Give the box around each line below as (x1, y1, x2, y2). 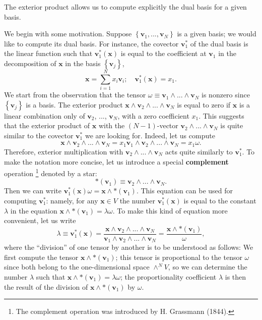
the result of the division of (4, 281, 88, 292)
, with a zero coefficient (117, 110, 189, 121)
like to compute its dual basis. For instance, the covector (4, 38, 179, 48)
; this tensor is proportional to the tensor (115, 251, 242, 262)
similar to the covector (4, 130, 74, 140)
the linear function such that (4, 48, 93, 59)
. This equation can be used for (136, 185, 233, 196)
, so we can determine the (168, 261, 247, 272)
